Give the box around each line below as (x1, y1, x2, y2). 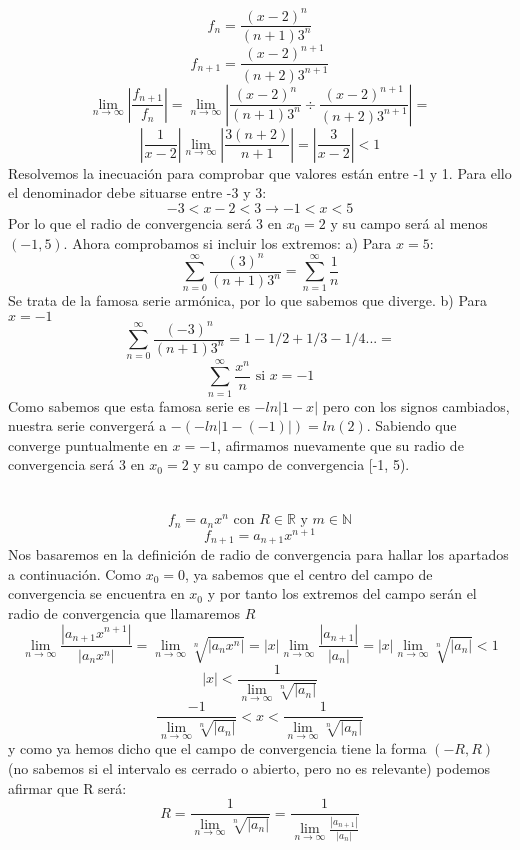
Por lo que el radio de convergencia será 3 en (8, 213, 282, 233)
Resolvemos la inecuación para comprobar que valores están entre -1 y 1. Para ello (8, 162, 512, 183)
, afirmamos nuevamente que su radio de (217, 434, 464, 455)
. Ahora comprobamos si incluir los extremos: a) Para (63, 232, 392, 253)
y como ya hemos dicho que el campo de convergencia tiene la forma (8, 738, 427, 759)
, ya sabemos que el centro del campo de (185, 563, 433, 584)
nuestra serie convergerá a (8, 415, 167, 436)
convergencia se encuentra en (8, 583, 185, 604)
